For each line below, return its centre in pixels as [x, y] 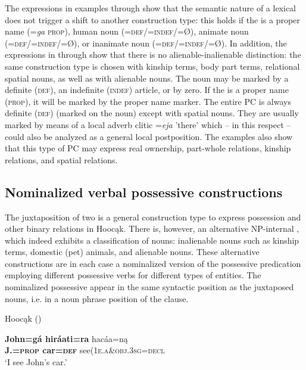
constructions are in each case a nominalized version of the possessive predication [153, 263]
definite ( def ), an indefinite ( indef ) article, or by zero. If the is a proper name [147, 90]
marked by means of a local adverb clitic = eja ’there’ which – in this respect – [148, 124]
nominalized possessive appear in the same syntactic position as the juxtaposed [149, 287]
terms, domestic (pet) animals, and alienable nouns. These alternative [132, 252]
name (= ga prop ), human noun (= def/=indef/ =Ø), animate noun [127, 31]
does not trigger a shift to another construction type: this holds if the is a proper [152, 19]
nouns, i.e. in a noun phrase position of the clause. [97, 298]
